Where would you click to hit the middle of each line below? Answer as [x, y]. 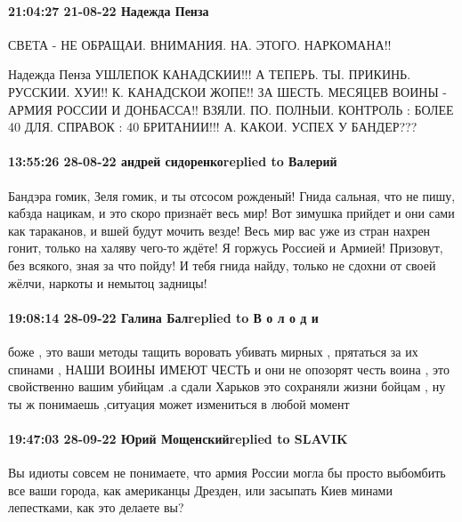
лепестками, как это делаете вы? [96, 507]
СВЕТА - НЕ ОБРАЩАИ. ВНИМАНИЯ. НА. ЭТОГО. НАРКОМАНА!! [200, 44]
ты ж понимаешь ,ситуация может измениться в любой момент [179, 403]
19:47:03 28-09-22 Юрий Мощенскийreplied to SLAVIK [178, 438]
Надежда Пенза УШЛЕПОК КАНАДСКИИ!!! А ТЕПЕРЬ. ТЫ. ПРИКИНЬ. [210, 74]
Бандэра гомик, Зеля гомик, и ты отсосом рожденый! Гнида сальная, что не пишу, [232, 195]
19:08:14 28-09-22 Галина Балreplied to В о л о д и [163, 317]
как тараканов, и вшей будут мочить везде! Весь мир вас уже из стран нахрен [219, 230]
